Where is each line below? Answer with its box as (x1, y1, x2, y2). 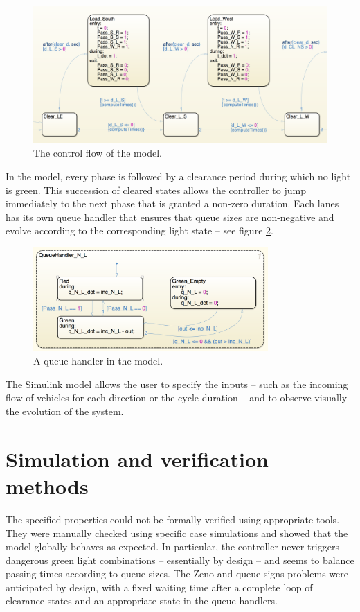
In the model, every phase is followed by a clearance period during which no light (6, 168, 351, 183)
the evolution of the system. (6, 404, 124, 418)
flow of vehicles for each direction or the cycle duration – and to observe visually (6, 390, 348, 405)
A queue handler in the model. (33, 353, 163, 368)
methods (6, 471, 89, 500)
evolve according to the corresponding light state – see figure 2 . (6, 223, 273, 238)
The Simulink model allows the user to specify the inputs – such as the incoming (6, 376, 348, 391)
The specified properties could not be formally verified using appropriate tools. (6, 512, 340, 526)
